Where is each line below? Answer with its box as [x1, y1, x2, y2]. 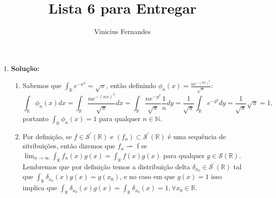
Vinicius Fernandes [94, 26, 151, 36]
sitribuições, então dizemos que [22, 141, 116, 151]
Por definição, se [22, 131, 72, 141]
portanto [22, 113, 49, 123]
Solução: [11, 63, 39, 73]
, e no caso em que [119, 171, 175, 181]
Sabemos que [22, 80, 62, 90]
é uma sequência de [168, 131, 226, 141]
